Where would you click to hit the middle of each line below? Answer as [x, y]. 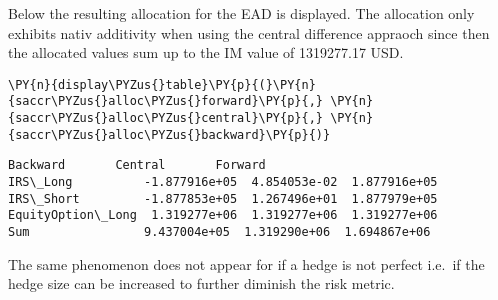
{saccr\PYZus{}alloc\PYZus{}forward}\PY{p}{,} [165, 101]
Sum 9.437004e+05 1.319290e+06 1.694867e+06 [219, 232]
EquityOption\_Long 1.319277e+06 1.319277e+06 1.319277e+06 [223, 215]
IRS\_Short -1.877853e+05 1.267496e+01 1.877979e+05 [223, 198]
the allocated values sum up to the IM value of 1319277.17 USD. [206, 52]
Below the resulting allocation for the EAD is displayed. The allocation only [241, 13]
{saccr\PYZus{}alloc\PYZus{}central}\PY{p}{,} [165, 118]
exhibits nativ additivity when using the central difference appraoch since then [249, 32]
